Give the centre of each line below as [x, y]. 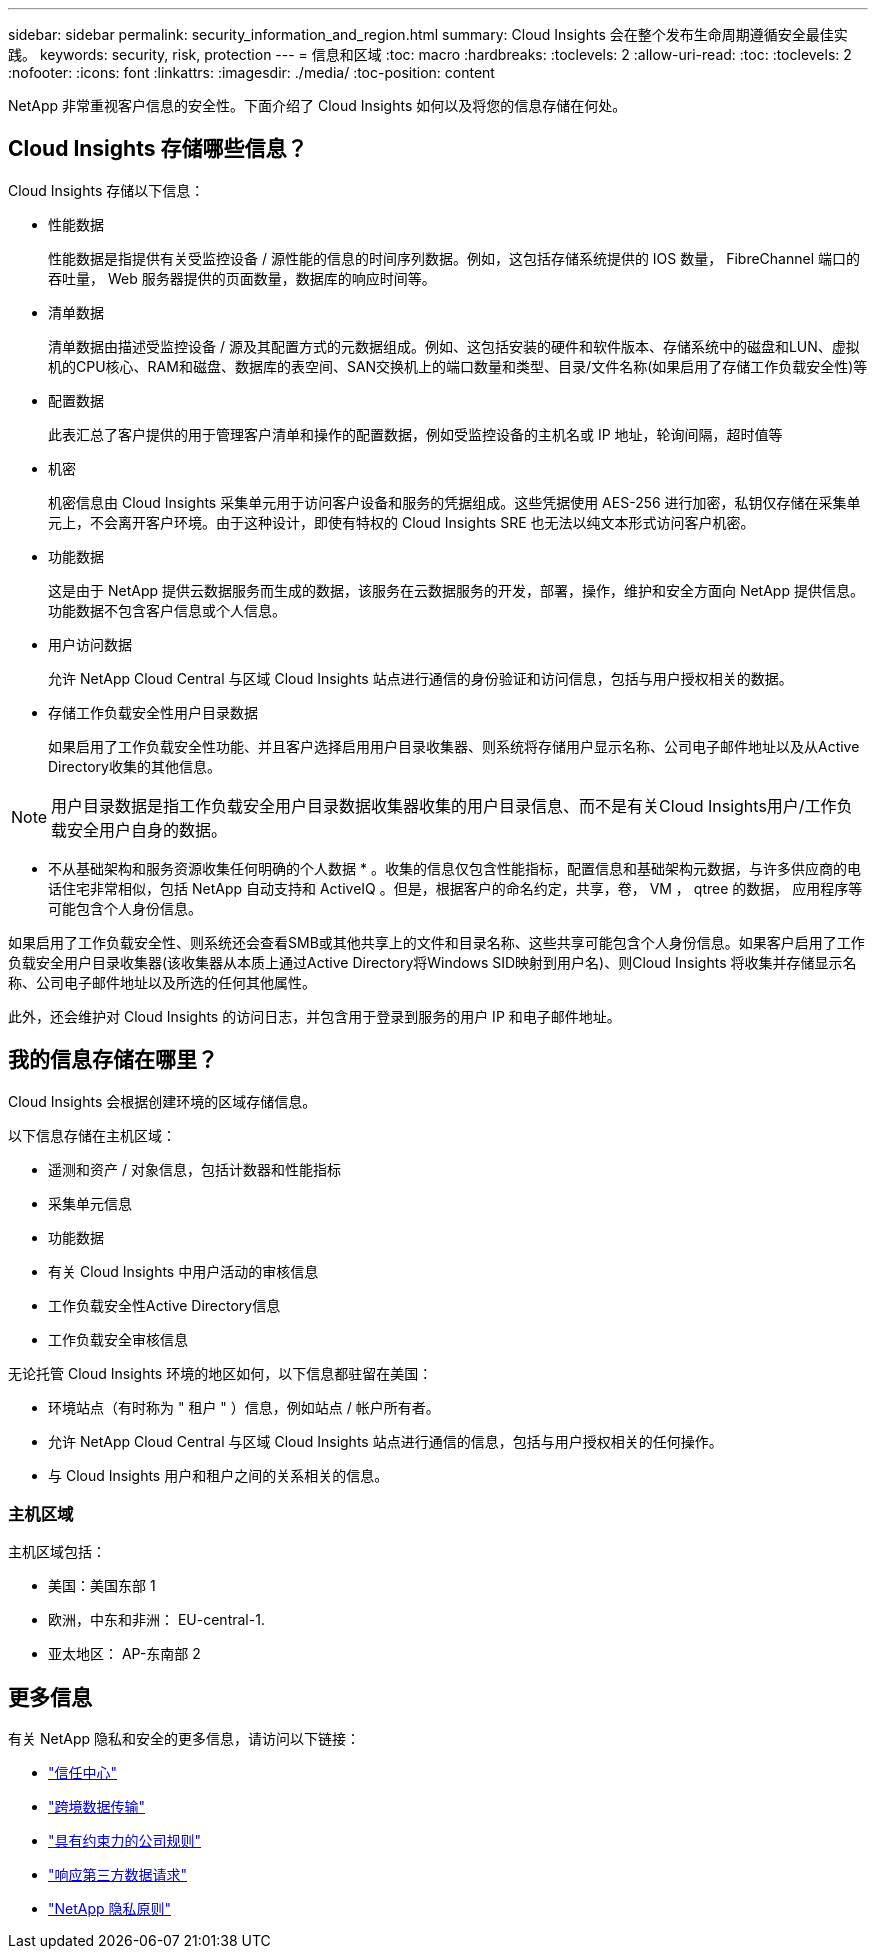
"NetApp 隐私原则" [110, 1909]
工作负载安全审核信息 [118, 1339]
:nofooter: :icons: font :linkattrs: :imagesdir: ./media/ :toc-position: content [251, 72]
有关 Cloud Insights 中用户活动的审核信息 [183, 1271]
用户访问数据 [90, 644]
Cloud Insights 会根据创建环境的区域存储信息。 [162, 1101]
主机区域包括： [57, 1552]
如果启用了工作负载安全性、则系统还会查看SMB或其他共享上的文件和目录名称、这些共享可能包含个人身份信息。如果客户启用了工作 [436, 942]
